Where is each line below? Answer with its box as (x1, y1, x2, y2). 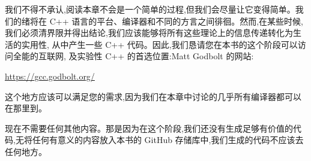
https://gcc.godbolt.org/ (5, 69, 95, 82)
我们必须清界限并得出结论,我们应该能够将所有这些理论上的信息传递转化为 (5, 26, 293, 39)
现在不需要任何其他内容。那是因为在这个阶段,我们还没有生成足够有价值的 (5, 121, 293, 134)
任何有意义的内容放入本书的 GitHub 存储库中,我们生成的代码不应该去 (32, 133, 304, 146)
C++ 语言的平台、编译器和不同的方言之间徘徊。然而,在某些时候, (49, 14, 303, 27)
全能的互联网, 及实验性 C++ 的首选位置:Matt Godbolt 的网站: (13, 50, 254, 62)
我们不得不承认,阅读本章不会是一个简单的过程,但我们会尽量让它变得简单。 (5, 3, 295, 15)
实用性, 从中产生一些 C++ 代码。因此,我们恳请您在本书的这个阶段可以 (21, 38, 298, 50)
